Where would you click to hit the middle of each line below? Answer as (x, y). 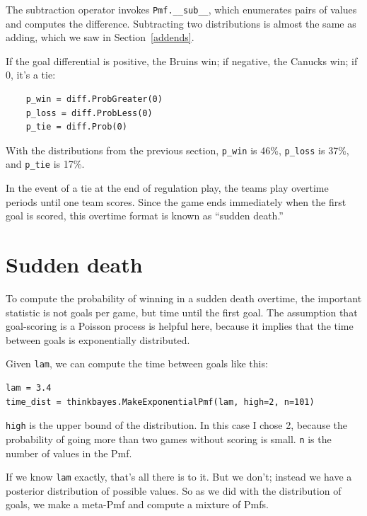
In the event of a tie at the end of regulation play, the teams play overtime (167, 188)
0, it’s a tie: (31, 75)
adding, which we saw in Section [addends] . (100, 37)
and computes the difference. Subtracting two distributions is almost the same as (181, 23)
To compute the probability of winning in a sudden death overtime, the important (184, 298)
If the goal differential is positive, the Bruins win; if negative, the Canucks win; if (182, 61)
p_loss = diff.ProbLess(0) (89, 113)
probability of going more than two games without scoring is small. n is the (169, 438)
